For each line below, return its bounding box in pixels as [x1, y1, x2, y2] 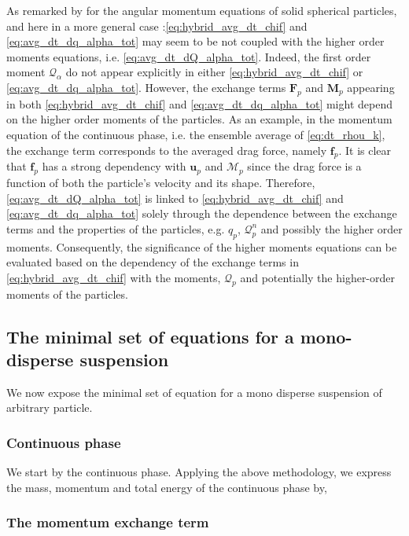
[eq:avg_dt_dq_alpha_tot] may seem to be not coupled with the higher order [6, 33, 385, 50]
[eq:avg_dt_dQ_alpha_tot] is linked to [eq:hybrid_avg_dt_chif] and [6, 189, 344, 206]
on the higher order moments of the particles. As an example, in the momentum [6, 111, 392, 127]
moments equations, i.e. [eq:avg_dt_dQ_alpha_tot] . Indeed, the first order [6, 48, 371, 64]
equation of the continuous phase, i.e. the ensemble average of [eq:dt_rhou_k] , [6, 126, 385, 142]
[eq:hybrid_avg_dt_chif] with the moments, [6, 269, 221, 285]
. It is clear [338, 141, 392, 158]
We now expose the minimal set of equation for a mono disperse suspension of [6, 384, 382, 400]
